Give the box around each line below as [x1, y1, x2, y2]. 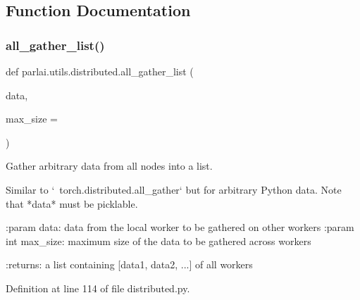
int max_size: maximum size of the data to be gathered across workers [6, 233, 311, 248]
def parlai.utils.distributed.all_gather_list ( [6, 64, 194, 78]
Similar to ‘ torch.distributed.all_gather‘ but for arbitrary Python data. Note [6, 182, 342, 196]
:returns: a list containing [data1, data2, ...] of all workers [6, 257, 253, 272]
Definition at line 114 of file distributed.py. [6, 280, 190, 295]
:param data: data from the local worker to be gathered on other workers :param [6, 220, 354, 235]
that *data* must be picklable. [6, 196, 138, 211]
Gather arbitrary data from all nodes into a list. [6, 158, 213, 173]
